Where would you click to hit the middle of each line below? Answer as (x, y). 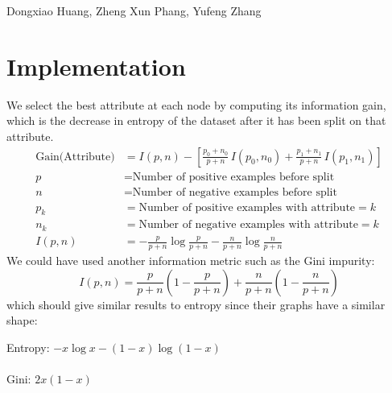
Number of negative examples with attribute (248, 225)
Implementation (96, 66)
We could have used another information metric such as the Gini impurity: (191, 261)
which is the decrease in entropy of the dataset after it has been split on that (196, 120)
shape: (22, 320)
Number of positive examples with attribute (247, 207)
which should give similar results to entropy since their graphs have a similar (196, 304)
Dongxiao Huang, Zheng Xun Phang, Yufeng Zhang (134, 10)
